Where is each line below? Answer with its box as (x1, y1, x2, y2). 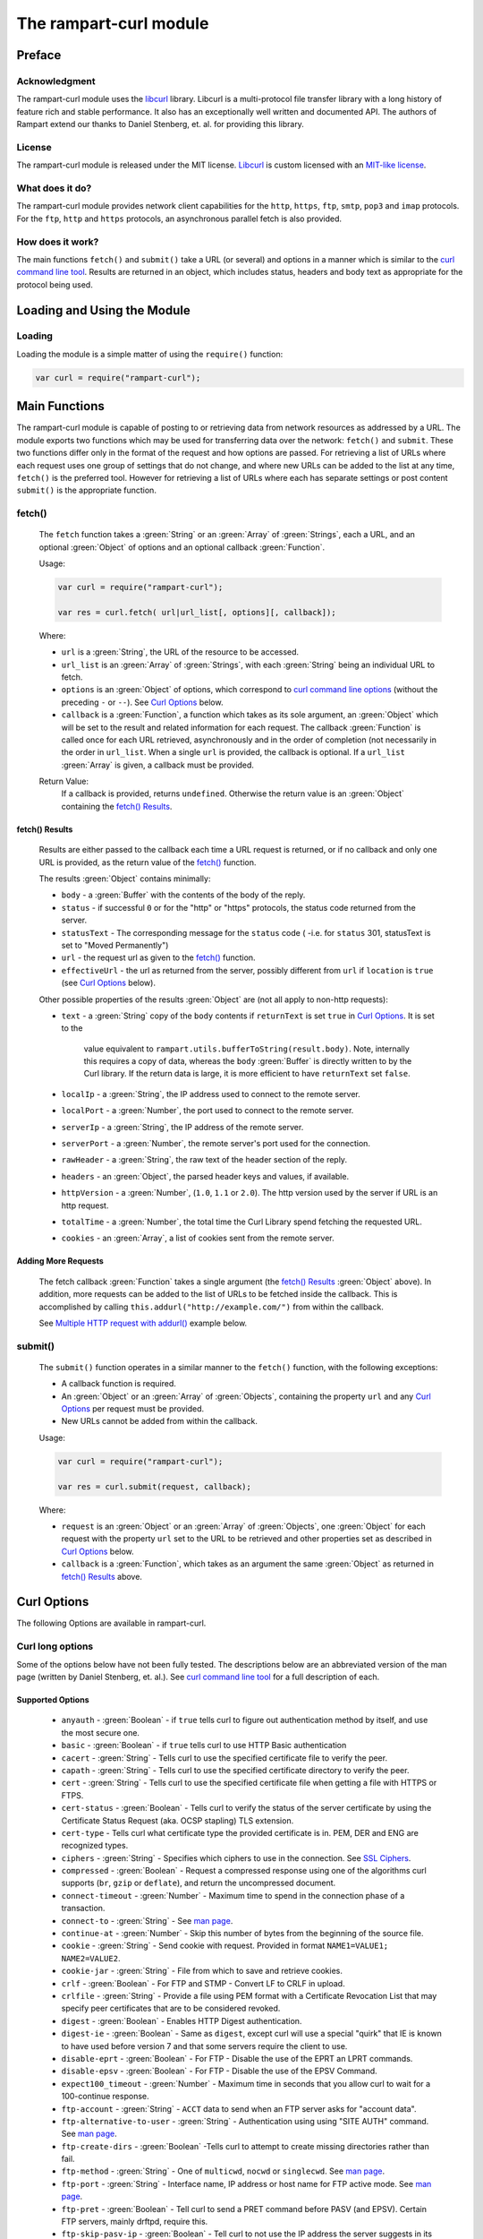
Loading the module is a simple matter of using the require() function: (16, 348, 284, 359)
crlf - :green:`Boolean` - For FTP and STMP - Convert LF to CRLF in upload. (61, 1977, 345, 1988)
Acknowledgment (16, 74, 96, 87)
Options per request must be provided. (61, 1403, 205, 1414)
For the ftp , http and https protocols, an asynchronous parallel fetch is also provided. (16, 213, 342, 224)
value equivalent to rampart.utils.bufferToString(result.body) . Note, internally (83, 1043, 411, 1054)
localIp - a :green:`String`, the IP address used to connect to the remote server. (61, 1088, 361, 1099)
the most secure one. (61, 1727, 140, 1737)
